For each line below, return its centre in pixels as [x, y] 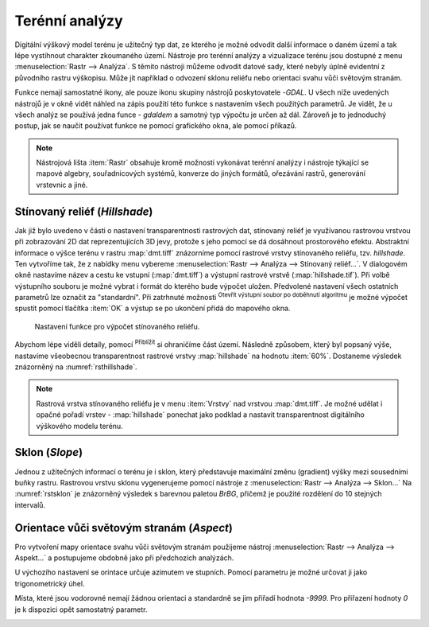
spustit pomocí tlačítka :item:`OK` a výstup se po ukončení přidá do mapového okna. [153, 308]
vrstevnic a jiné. [62, 185]
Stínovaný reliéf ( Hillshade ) [84, 211]
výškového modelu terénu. [79, 426]
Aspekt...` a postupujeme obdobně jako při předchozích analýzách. [124, 558]
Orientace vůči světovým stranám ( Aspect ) [124, 528]
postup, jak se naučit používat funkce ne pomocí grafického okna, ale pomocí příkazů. [156, 126]
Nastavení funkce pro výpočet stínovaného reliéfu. [117, 326]
